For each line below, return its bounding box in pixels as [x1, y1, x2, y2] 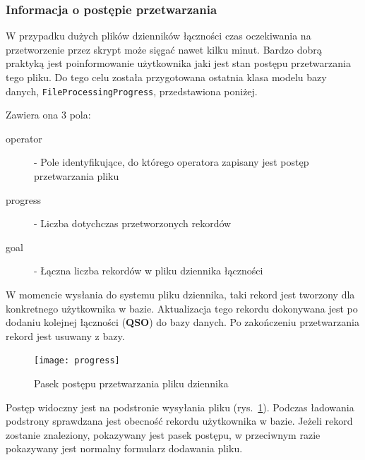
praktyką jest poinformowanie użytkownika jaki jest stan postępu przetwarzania [6, 56, 351, 71]
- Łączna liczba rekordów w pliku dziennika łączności [34, 263, 263, 278]
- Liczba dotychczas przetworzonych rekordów [34, 216, 232, 231]
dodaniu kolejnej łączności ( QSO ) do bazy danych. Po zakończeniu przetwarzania [6, 315, 359, 329]
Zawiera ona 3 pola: [6, 107, 91, 122]
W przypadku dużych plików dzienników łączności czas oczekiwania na [6, 28, 311, 43]
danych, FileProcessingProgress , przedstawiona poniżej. [6, 83, 258, 98]
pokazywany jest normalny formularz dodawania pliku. [6, 441, 243, 456]
